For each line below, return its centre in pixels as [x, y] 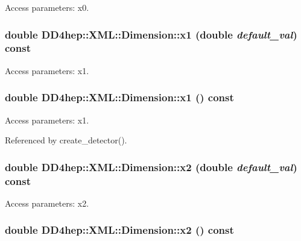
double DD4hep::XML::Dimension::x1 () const [119, 97]
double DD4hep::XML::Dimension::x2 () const [119, 230]
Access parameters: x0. [47, 7]
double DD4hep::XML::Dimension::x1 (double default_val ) [151, 34]
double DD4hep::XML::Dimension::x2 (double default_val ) [151, 167]
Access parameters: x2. [47, 203]
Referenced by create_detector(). [66, 140]
